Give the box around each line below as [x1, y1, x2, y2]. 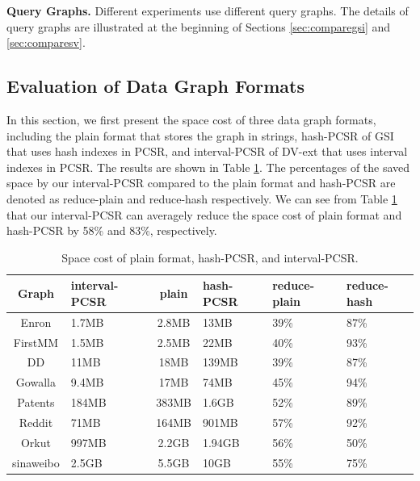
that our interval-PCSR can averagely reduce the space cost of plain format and [6, 206, 402, 223]
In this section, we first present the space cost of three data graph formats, [6, 111, 376, 128]
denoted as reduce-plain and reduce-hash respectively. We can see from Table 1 [6, 190, 397, 207]
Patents [17, 394, 55, 411]
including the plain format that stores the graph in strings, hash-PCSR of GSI [6, 127, 394, 144]
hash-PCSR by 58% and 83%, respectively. [6, 222, 217, 239]
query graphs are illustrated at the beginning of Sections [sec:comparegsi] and [6, 18, 391, 35]
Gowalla [15, 374, 56, 391]
